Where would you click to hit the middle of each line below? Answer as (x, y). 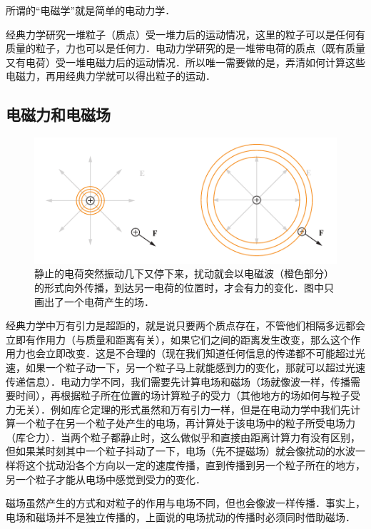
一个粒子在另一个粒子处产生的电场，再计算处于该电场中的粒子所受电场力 (185, 423)
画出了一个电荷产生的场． (94, 301)
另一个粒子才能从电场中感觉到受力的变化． (106, 479)
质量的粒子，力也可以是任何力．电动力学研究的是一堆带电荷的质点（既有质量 (185, 48)
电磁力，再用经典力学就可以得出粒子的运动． (111, 76)
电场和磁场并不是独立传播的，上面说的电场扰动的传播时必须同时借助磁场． (181, 517)
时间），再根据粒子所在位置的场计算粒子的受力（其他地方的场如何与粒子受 (188, 395)
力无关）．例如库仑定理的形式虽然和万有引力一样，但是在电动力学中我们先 (178, 409)
